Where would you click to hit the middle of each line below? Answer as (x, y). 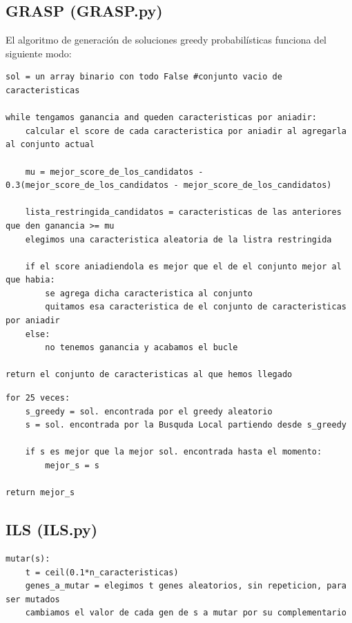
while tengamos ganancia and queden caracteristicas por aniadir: (162, 118)
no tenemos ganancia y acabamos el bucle (141, 348)
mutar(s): (28, 559)
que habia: (30, 280)
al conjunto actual (50, 145)
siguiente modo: (39, 53)
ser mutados (33, 599)
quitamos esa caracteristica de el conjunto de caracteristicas (196, 307)
